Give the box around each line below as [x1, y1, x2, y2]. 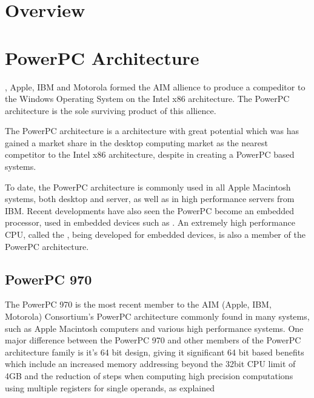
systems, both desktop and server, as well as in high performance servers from [5, 192, 295, 205]
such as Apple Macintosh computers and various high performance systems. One [5, 322, 304, 334]
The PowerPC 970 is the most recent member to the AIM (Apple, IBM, [5, 298, 272, 311]
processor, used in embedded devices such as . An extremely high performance [5, 216, 295, 229]
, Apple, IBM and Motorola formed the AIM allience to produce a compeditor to [5, 80, 306, 93]
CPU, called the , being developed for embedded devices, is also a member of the [5, 228, 306, 241]
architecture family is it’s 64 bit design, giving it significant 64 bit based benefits [5, 345, 304, 358]
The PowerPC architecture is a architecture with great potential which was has [5, 124, 299, 137]
